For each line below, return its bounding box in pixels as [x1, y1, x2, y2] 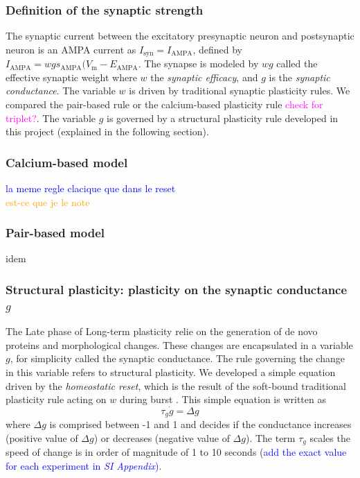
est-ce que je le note [6, 194, 90, 209]
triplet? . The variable [6, 110, 96, 125]
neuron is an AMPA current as [6, 42, 136, 56]
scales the [309, 431, 350, 445]
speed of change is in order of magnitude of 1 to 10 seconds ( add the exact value [6, 445, 347, 459]
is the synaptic [269, 69, 330, 84]
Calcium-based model [6, 153, 128, 171]
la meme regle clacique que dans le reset [6, 181, 176, 196]
